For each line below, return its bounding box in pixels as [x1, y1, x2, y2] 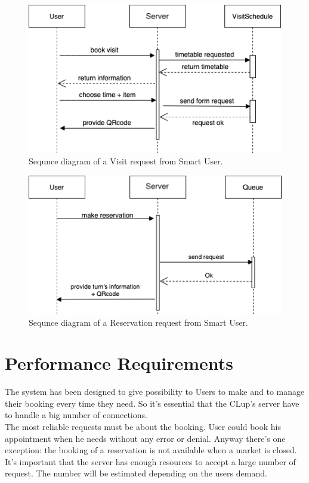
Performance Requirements [5, 351, 234, 375]
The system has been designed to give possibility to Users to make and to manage [5, 385, 305, 398]
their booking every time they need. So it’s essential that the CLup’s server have [5, 397, 299, 409]
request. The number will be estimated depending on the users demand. [5, 467, 267, 479]
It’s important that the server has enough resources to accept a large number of [5, 455, 296, 468]
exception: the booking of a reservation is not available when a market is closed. [5, 444, 297, 456]
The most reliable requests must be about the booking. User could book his [5, 420, 281, 433]
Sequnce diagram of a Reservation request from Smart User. [29, 316, 248, 328]
